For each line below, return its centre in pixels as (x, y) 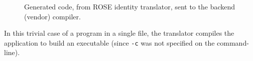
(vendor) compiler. (52, 16)
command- (233, 42)
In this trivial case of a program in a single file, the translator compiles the (119, 33)
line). (12, 52)
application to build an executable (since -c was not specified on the (109, 42)
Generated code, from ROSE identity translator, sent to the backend (130, 6)
